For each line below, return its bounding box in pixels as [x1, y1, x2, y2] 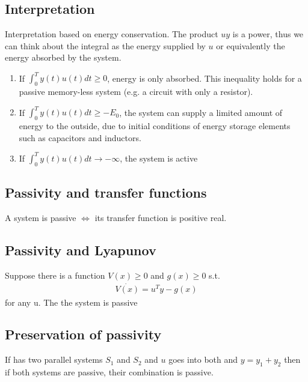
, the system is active [120, 151, 198, 164]
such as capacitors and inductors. [19, 131, 141, 144]
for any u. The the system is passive [5, 296, 138, 308]
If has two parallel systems [5, 353, 103, 366]
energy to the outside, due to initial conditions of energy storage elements [19, 120, 291, 132]
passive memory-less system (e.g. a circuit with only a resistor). [19, 85, 253, 98]
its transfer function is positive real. [94, 211, 227, 223]
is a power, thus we [232, 28, 304, 40]
